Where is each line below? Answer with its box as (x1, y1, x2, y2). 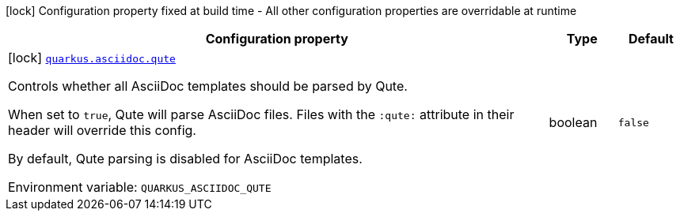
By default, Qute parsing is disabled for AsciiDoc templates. (8, 151, 363, 166)
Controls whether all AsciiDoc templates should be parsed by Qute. (8, 78, 408, 94)
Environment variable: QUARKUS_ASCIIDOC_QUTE (8, 179, 272, 195)
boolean (549, 114, 598, 130)
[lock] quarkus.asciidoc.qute (8, 50, 176, 65)
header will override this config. (8, 122, 196, 138)
